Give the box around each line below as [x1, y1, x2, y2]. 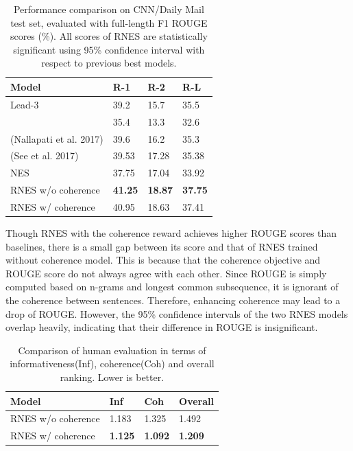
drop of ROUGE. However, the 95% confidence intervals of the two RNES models [5, 306, 348, 321]
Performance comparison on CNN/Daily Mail [13, 2, 204, 16]
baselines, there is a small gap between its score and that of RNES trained [5, 239, 318, 253]
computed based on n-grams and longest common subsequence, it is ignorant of [5, 279, 339, 294]
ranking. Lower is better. [60, 369, 165, 384]
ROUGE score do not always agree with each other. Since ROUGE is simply [5, 266, 327, 280]
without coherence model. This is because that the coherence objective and [5, 253, 321, 267]
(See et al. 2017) [10, 148, 79, 163]
